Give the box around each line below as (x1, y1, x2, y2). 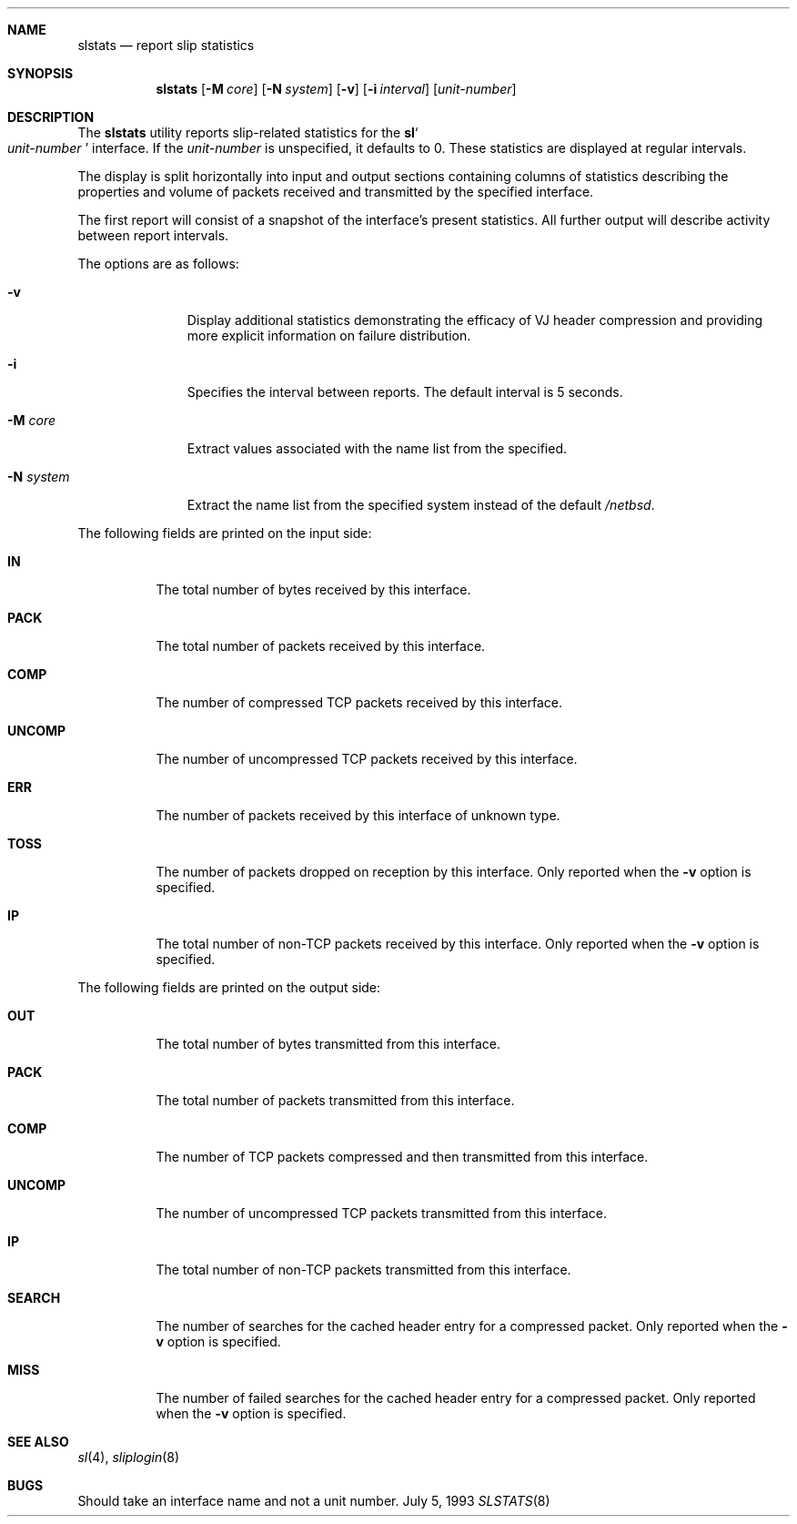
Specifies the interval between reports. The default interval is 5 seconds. (187, 384, 623, 400)
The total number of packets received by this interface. (156, 638, 486, 654)
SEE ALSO (7, 1434, 69, 1449)
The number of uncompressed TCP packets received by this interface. (156, 751, 578, 767)
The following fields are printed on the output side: (77, 980, 381, 995)
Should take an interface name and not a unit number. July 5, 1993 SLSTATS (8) (77, 1493, 550, 1509)
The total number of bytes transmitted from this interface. (156, 1036, 500, 1052)
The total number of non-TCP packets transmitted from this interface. (156, 1262, 571, 1277)
